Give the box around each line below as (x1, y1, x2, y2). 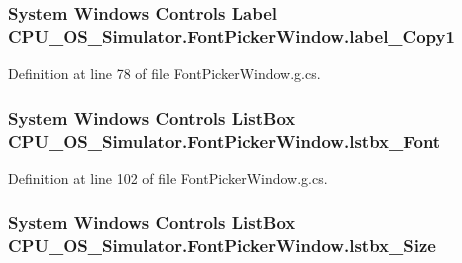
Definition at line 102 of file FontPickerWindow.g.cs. (8, 167, 328, 188)
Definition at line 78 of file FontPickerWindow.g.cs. (8, 63, 321, 84)
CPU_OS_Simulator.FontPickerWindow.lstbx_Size (8, 233, 436, 258)
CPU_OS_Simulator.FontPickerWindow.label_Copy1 (8, 23, 455, 48)
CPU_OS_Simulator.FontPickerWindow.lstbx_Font (8, 128, 441, 153)
